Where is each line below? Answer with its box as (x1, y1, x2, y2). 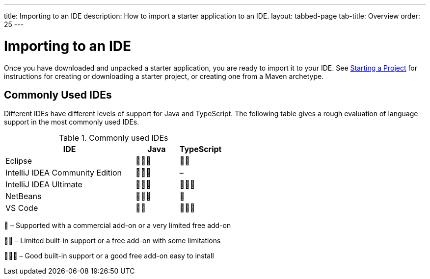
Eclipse (5, 156, 32, 166)
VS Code (5, 203, 38, 213)
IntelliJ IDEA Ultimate (5, 179, 82, 190)
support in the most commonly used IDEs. (4, 118, 139, 127)
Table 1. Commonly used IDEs (58, 133, 168, 143)
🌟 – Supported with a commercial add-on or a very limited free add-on (4, 221, 231, 230)
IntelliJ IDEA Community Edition (5, 168, 122, 178)
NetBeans (5, 191, 42, 202)
